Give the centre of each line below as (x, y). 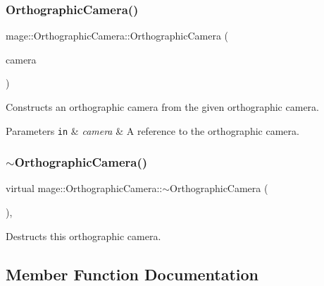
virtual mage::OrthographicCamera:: (84, 188)
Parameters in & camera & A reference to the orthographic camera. (152, 130)
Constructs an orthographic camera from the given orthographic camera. (162, 107)
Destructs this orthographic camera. (83, 236)
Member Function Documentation (132, 274)
